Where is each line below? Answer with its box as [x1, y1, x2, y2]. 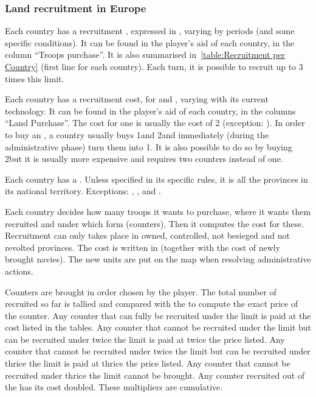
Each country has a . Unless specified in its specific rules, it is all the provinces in [5, 172, 308, 185]
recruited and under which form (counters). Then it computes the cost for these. [5, 217, 304, 230]
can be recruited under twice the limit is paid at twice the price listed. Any [5, 332, 285, 345]
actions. [5, 264, 33, 277]
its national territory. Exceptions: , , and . [5, 184, 161, 197]
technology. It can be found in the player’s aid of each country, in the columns [5, 104, 296, 117]
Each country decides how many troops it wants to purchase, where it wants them [5, 205, 311, 217]
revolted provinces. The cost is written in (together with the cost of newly [5, 241, 281, 253]
